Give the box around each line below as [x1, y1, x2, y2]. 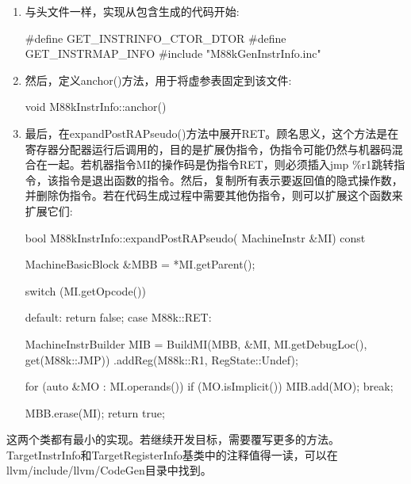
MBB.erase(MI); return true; [25, 404, 165, 421]
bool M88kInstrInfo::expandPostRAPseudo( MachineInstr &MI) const [25, 229, 366, 246]
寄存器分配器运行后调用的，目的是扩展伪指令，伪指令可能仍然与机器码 [25, 140, 392, 157]
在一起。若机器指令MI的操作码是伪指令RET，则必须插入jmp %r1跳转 [36, 156, 394, 173]
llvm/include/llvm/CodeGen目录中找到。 [6, 462, 212, 478]
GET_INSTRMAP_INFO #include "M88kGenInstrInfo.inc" [25, 45, 321, 62]
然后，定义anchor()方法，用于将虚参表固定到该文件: [25, 71, 292, 88]
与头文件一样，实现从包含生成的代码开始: [25, 3, 240, 19]
